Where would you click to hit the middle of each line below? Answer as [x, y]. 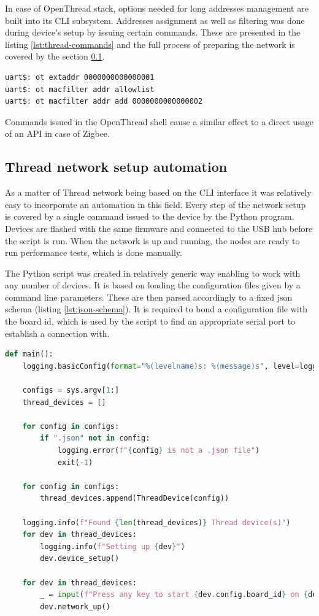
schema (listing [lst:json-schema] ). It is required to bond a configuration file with [156, 309]
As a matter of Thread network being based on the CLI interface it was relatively [158, 192]
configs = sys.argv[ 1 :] [71, 391]
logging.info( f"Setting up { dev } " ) [113, 546]
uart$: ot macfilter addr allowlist [80, 89]
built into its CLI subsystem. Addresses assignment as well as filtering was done [155, 20]
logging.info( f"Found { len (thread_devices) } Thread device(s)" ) [156, 522]
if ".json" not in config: [95, 438]
